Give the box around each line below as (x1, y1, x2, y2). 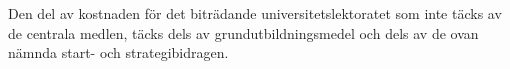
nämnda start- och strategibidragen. (8, 42, 229, 63)
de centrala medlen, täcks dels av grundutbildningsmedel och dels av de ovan (8, 22, 479, 43)
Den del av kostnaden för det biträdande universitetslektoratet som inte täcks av (8, 3, 502, 23)
